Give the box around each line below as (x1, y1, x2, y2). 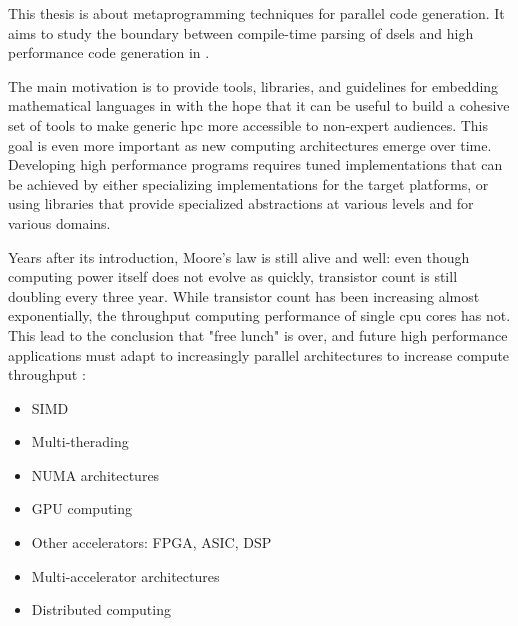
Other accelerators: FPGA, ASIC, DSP (31, 532, 272, 553)
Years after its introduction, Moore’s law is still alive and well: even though (8, 246, 470, 267)
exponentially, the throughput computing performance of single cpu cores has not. (8, 305, 511, 326)
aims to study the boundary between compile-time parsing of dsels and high (8, 22, 474, 43)
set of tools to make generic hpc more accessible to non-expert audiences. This (8, 114, 489, 135)
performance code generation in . (8, 42, 210, 63)
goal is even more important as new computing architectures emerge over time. (8, 134, 492, 155)
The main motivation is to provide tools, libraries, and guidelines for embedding (8, 75, 499, 96)
